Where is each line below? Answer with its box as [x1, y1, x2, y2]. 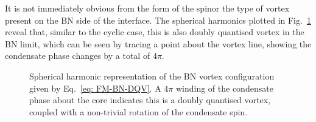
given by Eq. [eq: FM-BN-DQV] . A [29, 81, 161, 94]
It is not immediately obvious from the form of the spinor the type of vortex [5, 2, 290, 14]
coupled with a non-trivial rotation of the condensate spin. [29, 105, 248, 118]
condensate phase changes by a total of [5, 49, 150, 62]
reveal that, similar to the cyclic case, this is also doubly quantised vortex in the [5, 25, 304, 38]
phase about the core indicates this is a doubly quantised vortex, [29, 93, 270, 106]
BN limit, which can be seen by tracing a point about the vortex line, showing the [5, 37, 312, 50]
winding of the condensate [175, 81, 273, 94]
